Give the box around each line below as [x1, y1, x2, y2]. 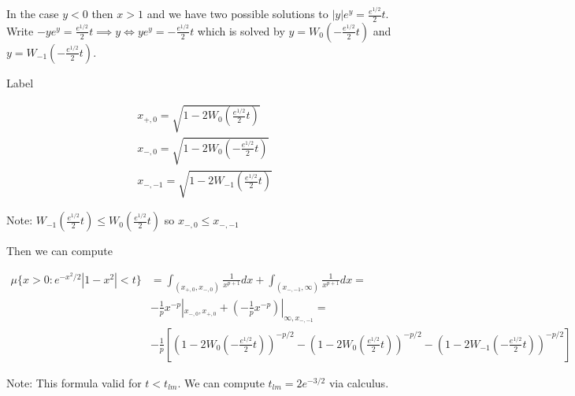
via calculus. [328, 374, 389, 390]
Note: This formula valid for [6, 374, 142, 390]
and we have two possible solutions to [147, 6, 328, 22]
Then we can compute [6, 242, 113, 259]
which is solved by [197, 22, 285, 39]
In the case [6, 6, 59, 22]
